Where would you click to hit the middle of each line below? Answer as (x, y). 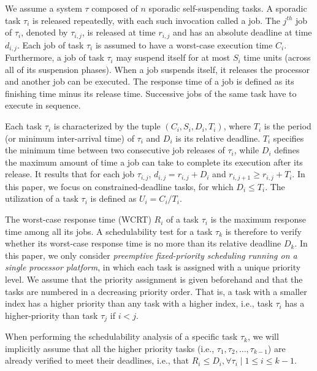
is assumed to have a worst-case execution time (184, 44)
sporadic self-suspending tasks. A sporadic (228, 8)
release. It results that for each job (70, 174)
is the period (288, 126)
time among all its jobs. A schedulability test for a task (109, 231)
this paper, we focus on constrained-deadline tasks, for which (119, 186)
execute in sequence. (43, 105)
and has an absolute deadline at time (243, 32)
